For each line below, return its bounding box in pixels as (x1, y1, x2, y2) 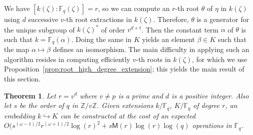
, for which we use (192, 53, 247, 64)
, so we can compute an (98, 3, 170, 13)
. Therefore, (153, 14, 189, 24)
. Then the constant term (141, 24, 219, 34)
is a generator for (197, 14, 249, 24)
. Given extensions (96, 100, 153, 110)
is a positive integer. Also (171, 90, 249, 100)
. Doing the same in (71, 33, 132, 44)
